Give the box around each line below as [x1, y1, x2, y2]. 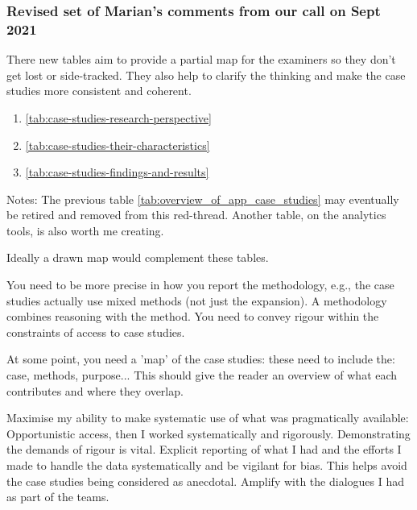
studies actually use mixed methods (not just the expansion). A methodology [6, 292, 387, 309]
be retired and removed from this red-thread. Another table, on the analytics [6, 206, 386, 223]
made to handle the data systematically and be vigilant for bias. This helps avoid [6, 457, 407, 474]
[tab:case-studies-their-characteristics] [25, 136, 210, 153]
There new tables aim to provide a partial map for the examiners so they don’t [6, 51, 396, 68]
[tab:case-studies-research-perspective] [25, 109, 212, 126]
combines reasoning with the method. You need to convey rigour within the [6, 308, 379, 325]
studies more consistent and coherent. [6, 82, 192, 99]
